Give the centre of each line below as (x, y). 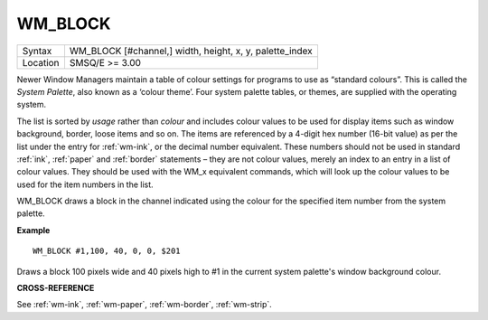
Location (41, 62)
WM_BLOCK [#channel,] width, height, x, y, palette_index (191, 51)
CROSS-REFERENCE (56, 288)
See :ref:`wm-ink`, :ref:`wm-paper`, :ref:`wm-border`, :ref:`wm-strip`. (145, 305)
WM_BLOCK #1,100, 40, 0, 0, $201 (107, 251)
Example (33, 230)
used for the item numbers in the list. (85, 184)
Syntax (37, 51)
